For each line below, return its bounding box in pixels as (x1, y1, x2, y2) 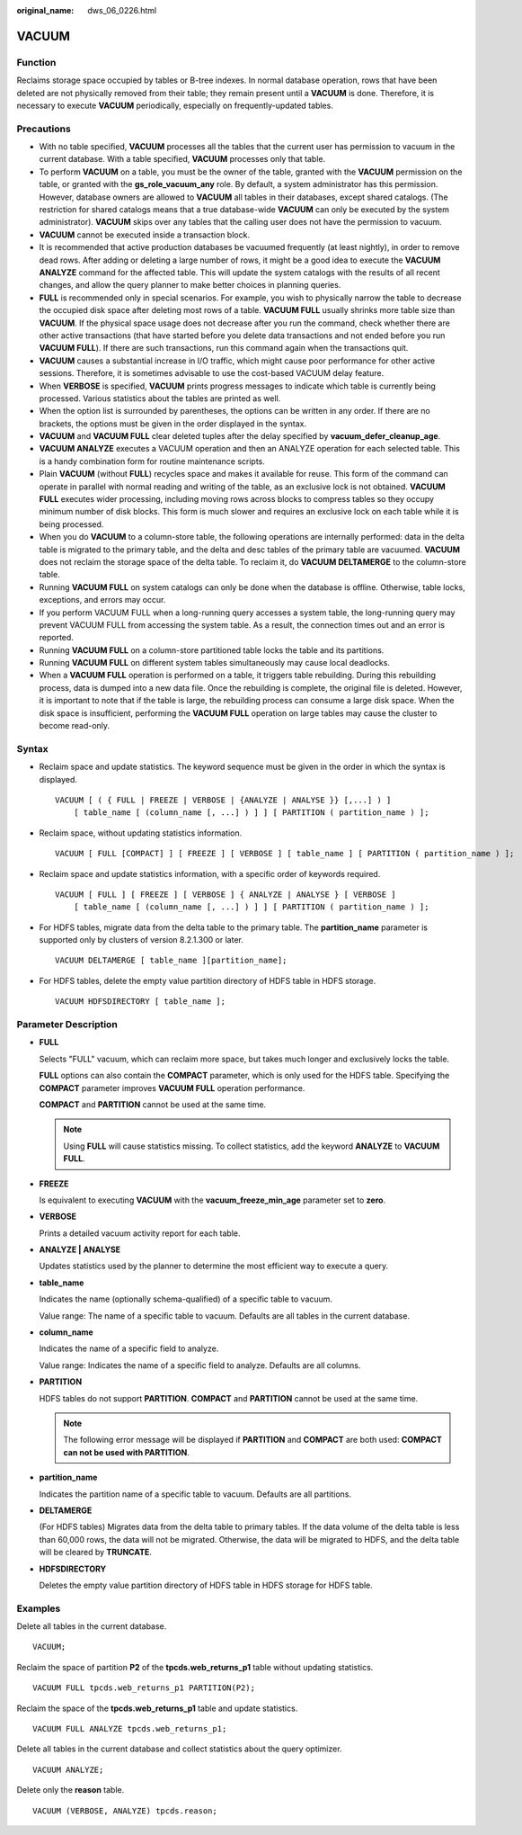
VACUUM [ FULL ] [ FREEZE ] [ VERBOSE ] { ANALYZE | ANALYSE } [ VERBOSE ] (55, 889, 396, 900)
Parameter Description (16, 1018, 119, 1031)
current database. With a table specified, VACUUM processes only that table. (39, 154, 326, 165)
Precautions (16, 122, 71, 135)
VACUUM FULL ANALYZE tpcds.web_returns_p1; (32, 1723, 227, 1733)
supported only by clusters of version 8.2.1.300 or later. (39, 935, 244, 945)
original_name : (16, 5, 75, 15)
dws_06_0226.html (87, 5, 157, 15)
